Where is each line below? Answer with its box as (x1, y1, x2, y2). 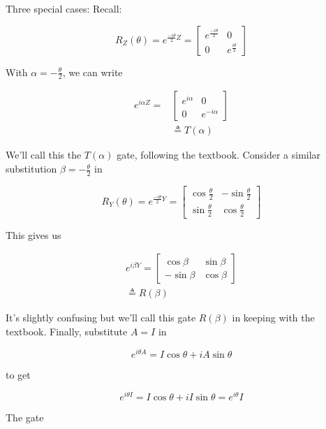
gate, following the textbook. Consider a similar (117, 147, 321, 162)
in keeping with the (232, 310, 315, 325)
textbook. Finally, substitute (6, 323, 128, 338)
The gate (6, 410, 44, 425)
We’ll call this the (6, 147, 82, 162)
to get (6, 367, 31, 381)
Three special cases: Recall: (6, 1, 122, 15)
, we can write (62, 64, 123, 79)
